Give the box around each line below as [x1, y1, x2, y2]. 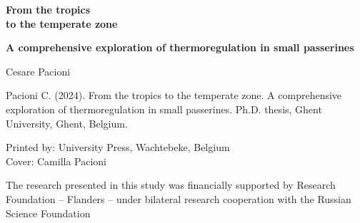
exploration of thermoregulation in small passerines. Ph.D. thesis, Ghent [6, 101, 322, 116]
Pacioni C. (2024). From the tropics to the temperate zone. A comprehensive [6, 88, 342, 103]
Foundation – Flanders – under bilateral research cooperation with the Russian [6, 191, 351, 206]
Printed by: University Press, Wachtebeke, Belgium [6, 140, 230, 155]
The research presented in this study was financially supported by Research [6, 177, 336, 192]
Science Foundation [6, 205, 91, 220]
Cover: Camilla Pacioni [6, 153, 107, 168]
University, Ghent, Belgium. [6, 115, 128, 130]
